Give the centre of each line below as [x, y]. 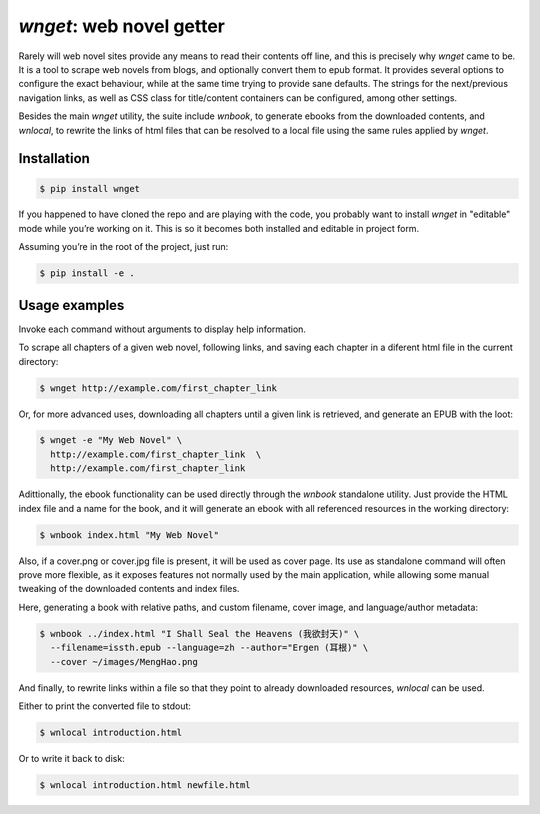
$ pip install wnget [89, 188]
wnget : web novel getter [121, 26]
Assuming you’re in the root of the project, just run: [123, 247]
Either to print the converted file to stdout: [105, 706]
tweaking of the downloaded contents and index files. [129, 589]
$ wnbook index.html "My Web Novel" [129, 534]
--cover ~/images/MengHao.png [124, 661]
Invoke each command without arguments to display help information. [162, 329]
